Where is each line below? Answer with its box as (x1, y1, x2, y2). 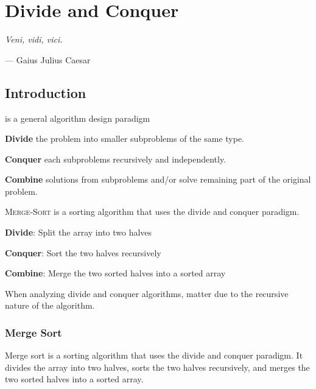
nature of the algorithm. (5, 299, 95, 312)
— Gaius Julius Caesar (5, 53, 91, 66)
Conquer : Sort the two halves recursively (5, 246, 161, 259)
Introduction (5, 83, 86, 102)
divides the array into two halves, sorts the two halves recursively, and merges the (5, 360, 310, 373)
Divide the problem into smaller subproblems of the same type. (5, 132, 245, 145)
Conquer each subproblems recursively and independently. (5, 152, 226, 165)
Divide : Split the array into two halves (5, 226, 152, 239)
